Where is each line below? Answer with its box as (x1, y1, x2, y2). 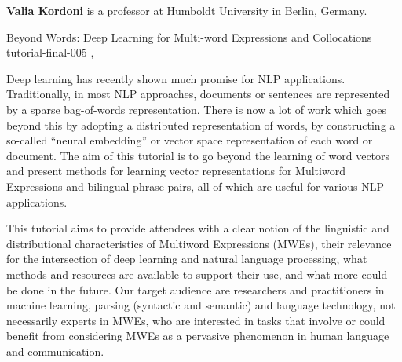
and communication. (6, 342, 104, 359)
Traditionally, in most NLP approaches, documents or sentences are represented (6, 86, 390, 102)
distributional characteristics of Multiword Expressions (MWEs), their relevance (6, 235, 392, 251)
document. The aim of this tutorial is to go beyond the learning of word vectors (6, 147, 390, 163)
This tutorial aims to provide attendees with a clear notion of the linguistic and (6, 220, 389, 236)
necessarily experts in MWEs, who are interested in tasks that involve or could (6, 312, 386, 328)
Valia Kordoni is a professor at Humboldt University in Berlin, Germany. (6, 2, 367, 18)
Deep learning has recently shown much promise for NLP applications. (6, 70, 345, 86)
